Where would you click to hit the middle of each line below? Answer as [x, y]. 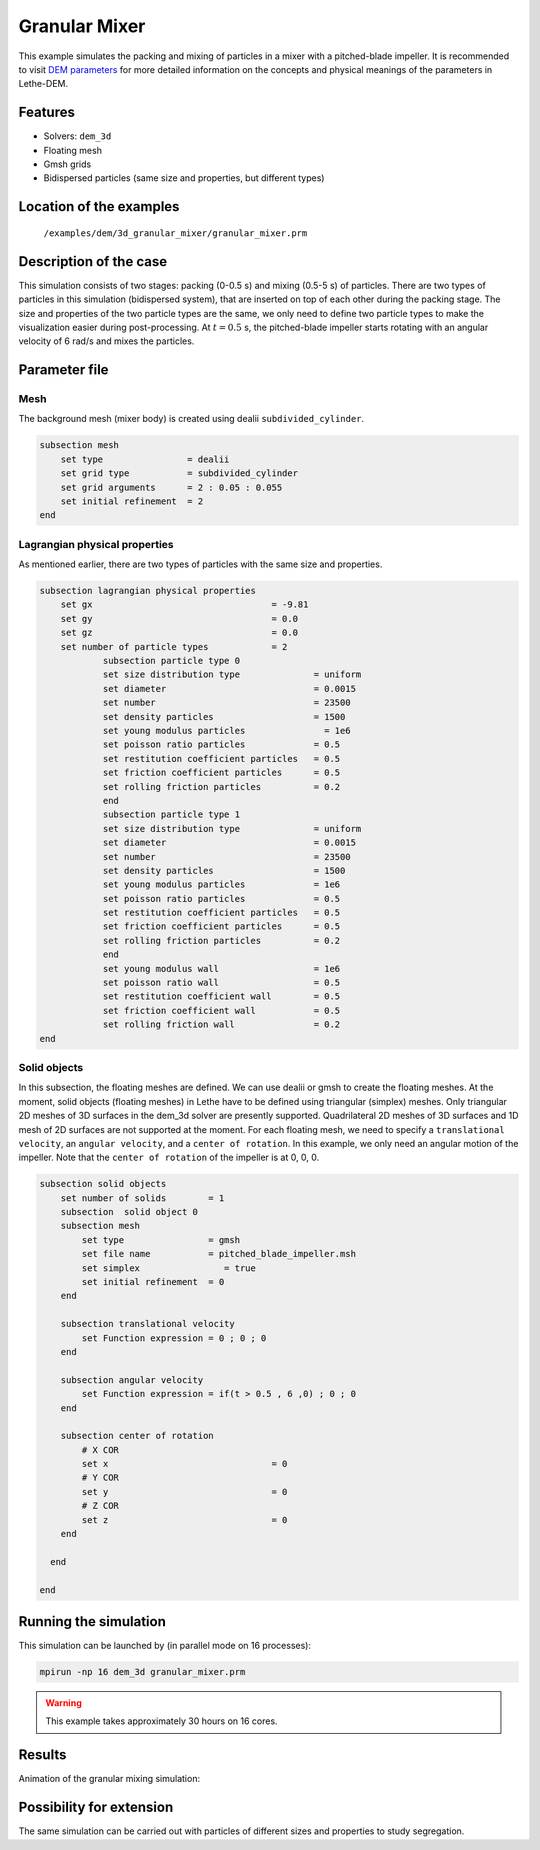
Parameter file [63, 370]
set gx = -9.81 [184, 604]
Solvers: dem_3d [77, 136]
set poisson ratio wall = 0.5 [221, 983]
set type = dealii [145, 459]
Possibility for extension [96, 1807]
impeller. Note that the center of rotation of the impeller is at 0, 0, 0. [169, 1157]
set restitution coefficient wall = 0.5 [221, 996]
